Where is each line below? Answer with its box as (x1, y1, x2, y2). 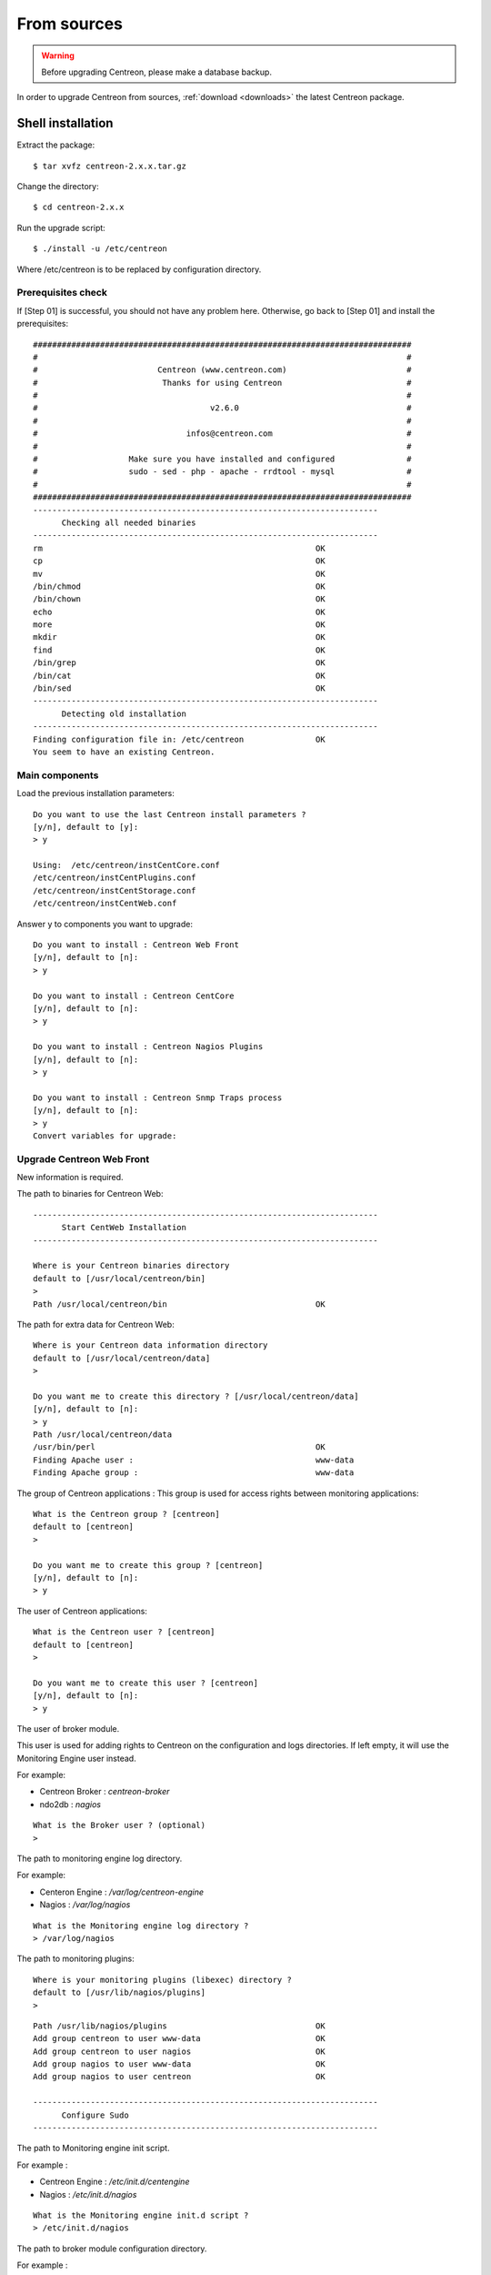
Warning (41, 50, 75, 61)
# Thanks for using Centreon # (33, 378, 412, 388)
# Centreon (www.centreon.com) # (33, 365, 412, 375)
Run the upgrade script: (16, 222, 106, 233)
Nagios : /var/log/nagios (39, 1899, 131, 1910)
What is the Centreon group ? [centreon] (33, 1509, 220, 1520)
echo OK (33, 606, 326, 617)
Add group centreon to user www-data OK (33, 2034, 326, 2044)
